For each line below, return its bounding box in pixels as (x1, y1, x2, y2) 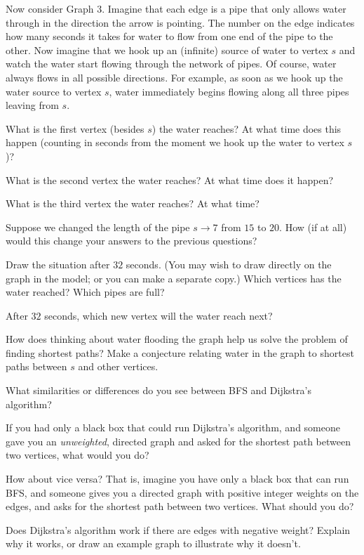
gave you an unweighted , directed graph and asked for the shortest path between (6, 433, 351, 448)
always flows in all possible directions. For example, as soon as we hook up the (6, 70, 343, 84)
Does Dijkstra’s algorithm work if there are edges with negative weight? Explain (6, 522, 351, 537)
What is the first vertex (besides (6, 121, 144, 136)
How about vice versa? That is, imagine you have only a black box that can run (6, 471, 349, 486)
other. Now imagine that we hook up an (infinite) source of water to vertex (6, 42, 328, 57)
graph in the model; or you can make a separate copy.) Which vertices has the (6, 270, 342, 285)
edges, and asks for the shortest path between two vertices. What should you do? (6, 499, 354, 514)
